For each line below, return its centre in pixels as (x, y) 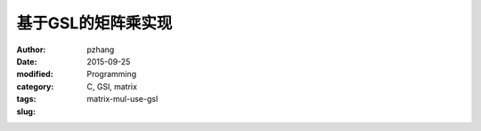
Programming (112, 74)
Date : (27, 61)
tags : (26, 99)
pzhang (101, 50)
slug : (26, 112)
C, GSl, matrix (112, 86)
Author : (31, 50)
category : (35, 86)
